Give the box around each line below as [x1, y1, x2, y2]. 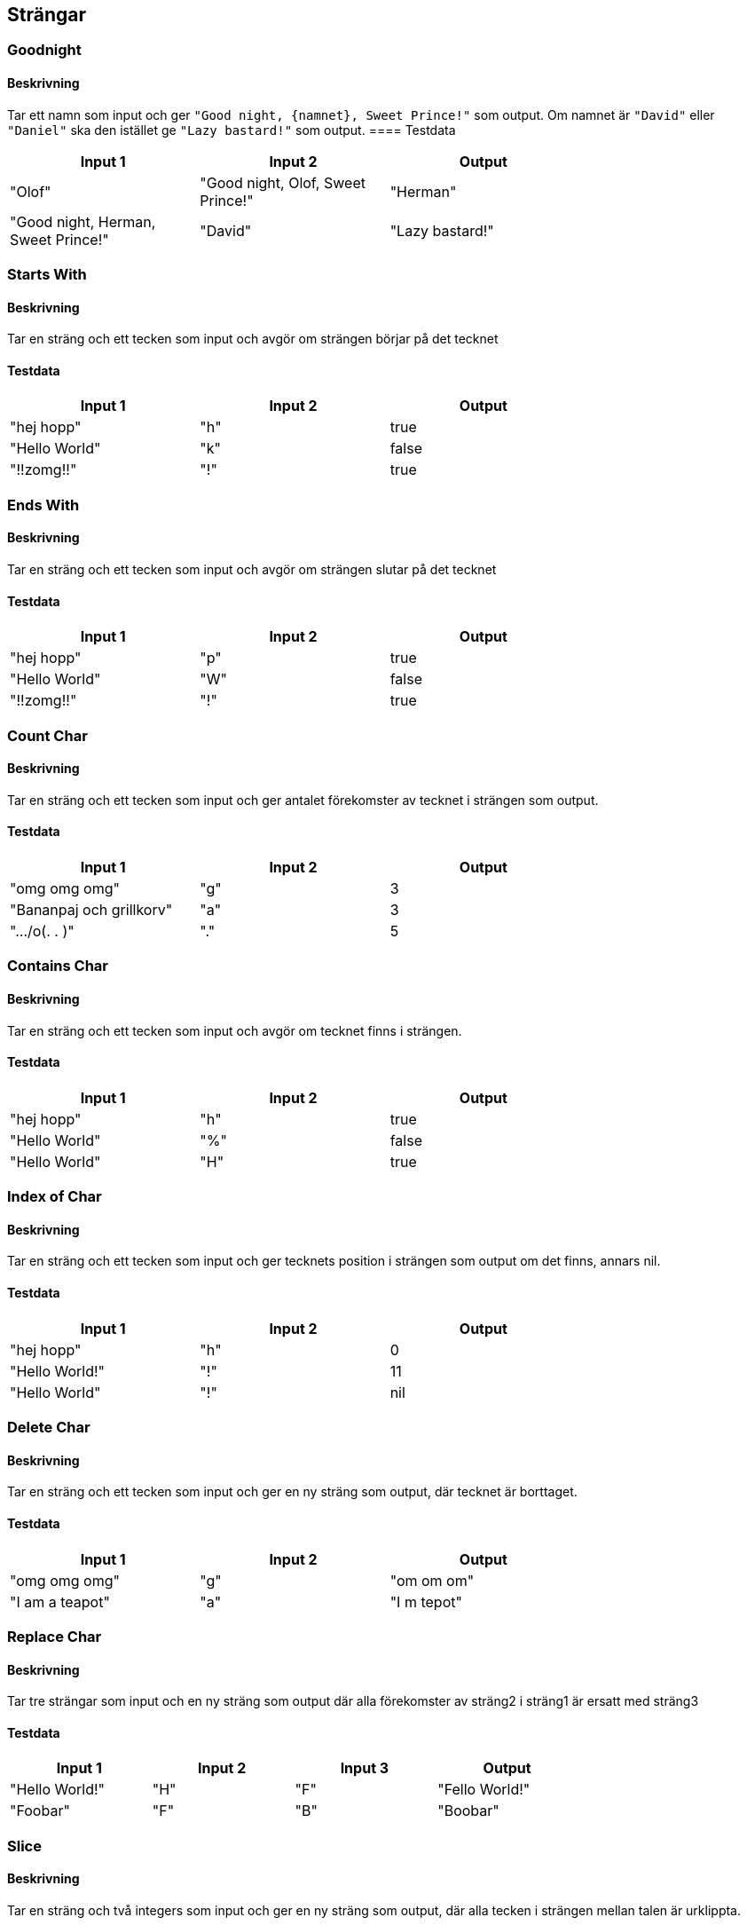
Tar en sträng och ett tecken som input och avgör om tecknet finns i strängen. [7, 1022, 462, 1038]
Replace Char [7, 1627, 102, 1645]
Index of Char [7, 1187, 102, 1206]
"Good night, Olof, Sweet [200, 173, 366, 192]
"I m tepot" [389, 1592, 462, 1611]
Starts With [7, 265, 87, 284]
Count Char [7, 726, 88, 745]
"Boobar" [437, 1802, 499, 1820]
